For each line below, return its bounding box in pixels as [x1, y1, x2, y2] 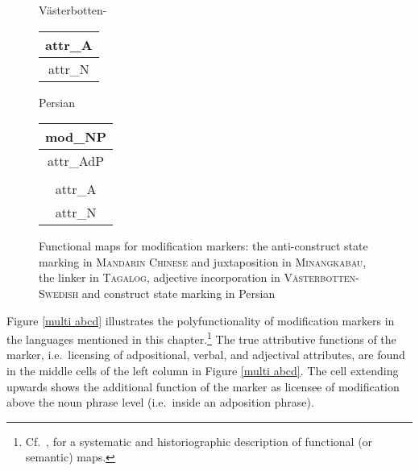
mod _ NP [45, 127, 107, 147]
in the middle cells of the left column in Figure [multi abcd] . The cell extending [6, 362, 399, 378]
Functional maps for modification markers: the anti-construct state [39, 238, 368, 254]
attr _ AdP [48, 151, 105, 171]
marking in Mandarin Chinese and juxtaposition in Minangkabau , [39, 253, 367, 270]
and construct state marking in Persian [81, 284, 276, 301]
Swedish [39, 284, 79, 301]
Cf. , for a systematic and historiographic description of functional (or [25, 432, 373, 449]
